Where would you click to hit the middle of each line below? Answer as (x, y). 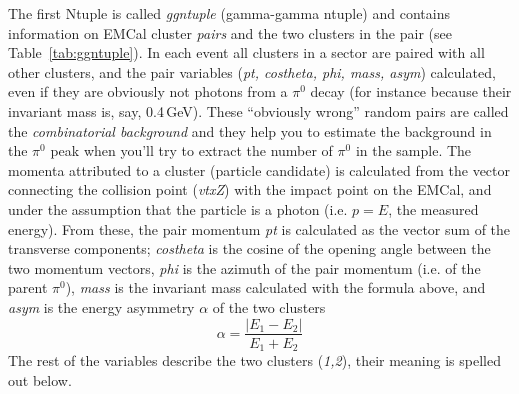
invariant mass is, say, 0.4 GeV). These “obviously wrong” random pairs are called (258, 110)
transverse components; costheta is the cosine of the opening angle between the (249, 248)
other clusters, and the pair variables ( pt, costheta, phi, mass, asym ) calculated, (252, 71)
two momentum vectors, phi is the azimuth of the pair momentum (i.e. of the (244, 267)
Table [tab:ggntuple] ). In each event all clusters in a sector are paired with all (246, 52)
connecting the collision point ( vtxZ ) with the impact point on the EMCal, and (250, 189)
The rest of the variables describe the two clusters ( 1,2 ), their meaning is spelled (254, 360)
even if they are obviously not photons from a (148, 91)
